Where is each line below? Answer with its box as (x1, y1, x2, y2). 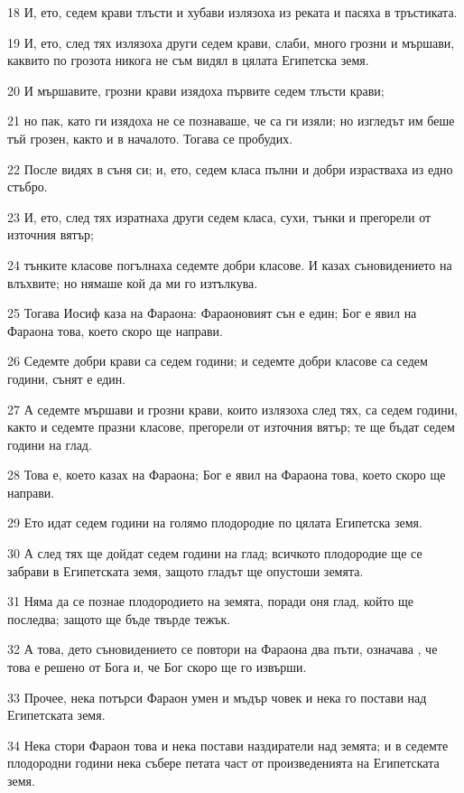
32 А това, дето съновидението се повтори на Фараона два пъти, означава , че (7, 639, 438, 658)
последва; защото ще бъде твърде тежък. (7, 609, 231, 628)
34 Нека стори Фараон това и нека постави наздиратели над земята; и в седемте (7, 735, 449, 754)
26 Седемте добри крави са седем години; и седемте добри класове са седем (7, 351, 428, 370)
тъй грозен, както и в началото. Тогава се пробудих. (7, 128, 293, 147)
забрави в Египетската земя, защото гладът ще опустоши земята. (7, 561, 364, 580)
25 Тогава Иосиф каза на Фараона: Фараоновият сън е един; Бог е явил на (7, 303, 417, 322)
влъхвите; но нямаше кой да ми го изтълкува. (7, 273, 258, 292)
